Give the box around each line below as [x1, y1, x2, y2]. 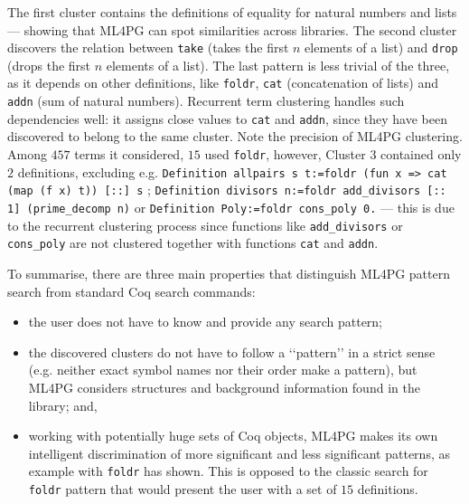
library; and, [28, 395, 98, 414]
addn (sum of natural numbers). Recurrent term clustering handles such [7, 91, 405, 110]
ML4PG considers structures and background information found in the [28, 377, 420, 396]
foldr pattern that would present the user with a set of [28, 479, 337, 498]
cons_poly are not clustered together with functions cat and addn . [7, 233, 379, 252]
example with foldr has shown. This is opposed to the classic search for [28, 461, 428, 480]
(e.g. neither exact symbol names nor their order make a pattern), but [28, 360, 417, 379]
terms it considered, [74, 145, 184, 163]
